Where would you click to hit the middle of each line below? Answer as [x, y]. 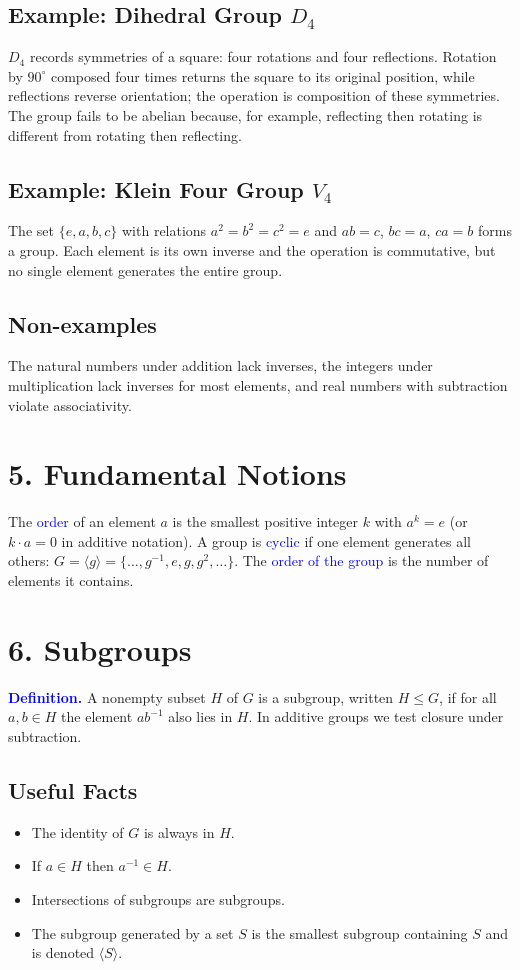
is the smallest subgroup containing [359, 932]
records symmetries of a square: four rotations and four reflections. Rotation [263, 56]
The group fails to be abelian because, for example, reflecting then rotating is [245, 114]
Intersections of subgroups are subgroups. [158, 898]
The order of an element [82, 521]
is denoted [63, 952]
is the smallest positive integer [265, 521]
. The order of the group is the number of [361, 560]
